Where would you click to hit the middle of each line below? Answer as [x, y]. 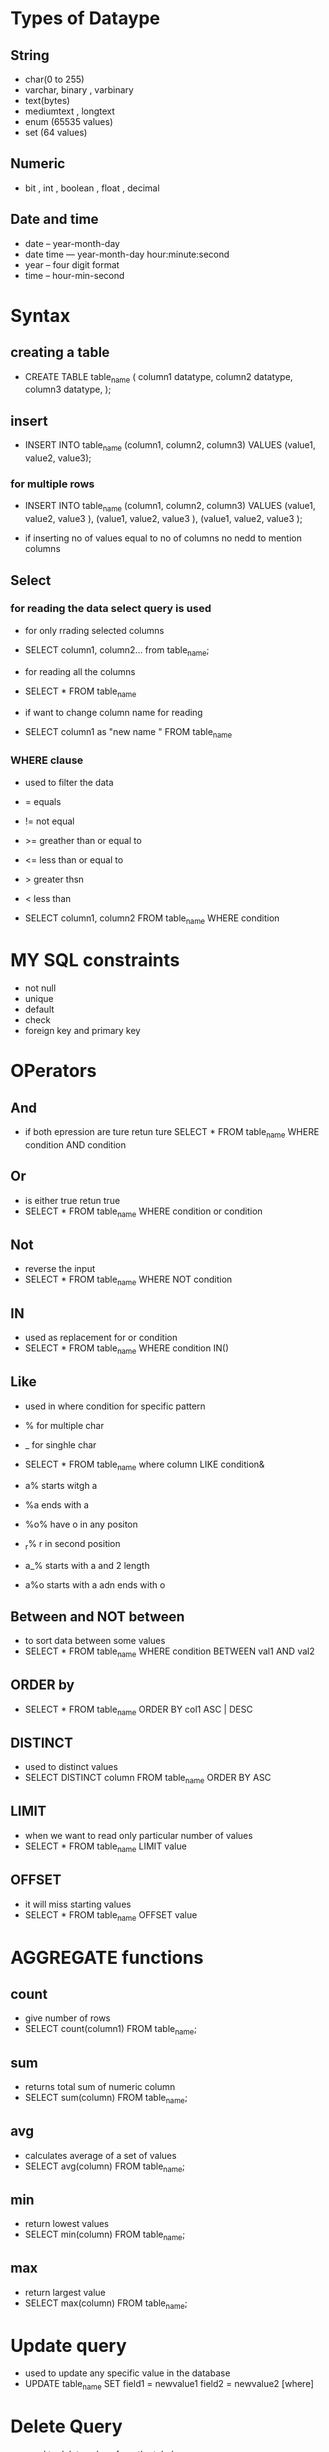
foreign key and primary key [82, 1031]
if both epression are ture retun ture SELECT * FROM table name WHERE [172, 1133]
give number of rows [67, 2018]
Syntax [40, 315]
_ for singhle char [60, 1444]
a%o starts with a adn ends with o [95, 1585]
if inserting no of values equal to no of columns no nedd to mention [163, 538]
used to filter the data [69, 782]
